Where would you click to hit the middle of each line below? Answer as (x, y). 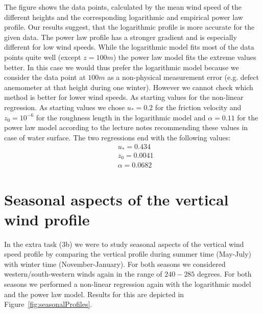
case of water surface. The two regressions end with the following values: (117, 137)
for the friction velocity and (198, 107)
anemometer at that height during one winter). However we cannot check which (129, 87)
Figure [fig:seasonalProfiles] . (48, 304)
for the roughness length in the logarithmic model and (121, 117)
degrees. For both (224, 274)
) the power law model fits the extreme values (185, 57)
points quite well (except (43, 57)
